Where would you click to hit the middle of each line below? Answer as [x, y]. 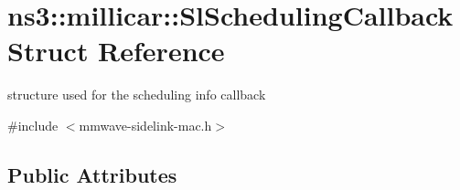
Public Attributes [92, 174]
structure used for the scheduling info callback [137, 95]
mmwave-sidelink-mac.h [145, 125]
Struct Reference [116, 51]
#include [33, 125]
